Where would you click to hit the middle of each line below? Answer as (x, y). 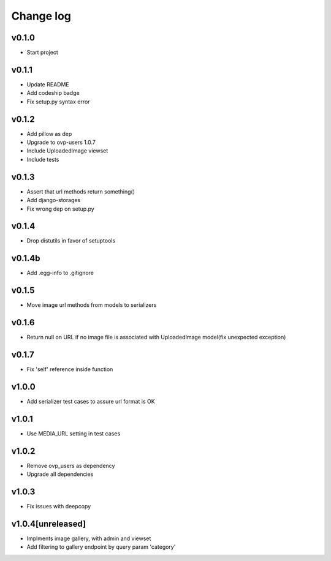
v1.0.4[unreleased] (48, 524)
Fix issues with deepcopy (59, 506)
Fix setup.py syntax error (58, 102)
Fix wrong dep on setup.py (60, 209)
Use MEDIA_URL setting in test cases (74, 433)
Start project (42, 53)
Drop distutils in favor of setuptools (71, 241)
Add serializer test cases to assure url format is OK (91, 401)
